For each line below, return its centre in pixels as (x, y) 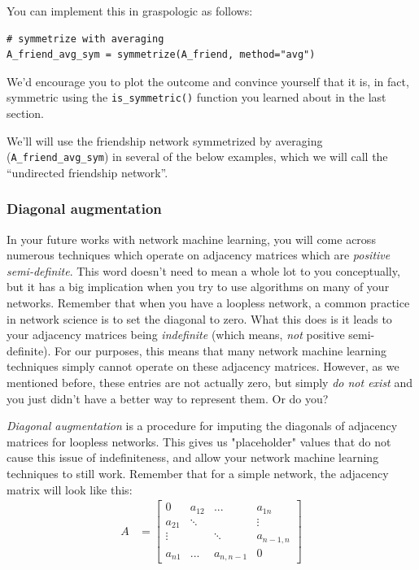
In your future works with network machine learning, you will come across (191, 239)
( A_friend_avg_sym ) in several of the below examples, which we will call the (197, 157)
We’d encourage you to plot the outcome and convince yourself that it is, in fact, (208, 81)
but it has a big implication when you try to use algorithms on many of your (198, 287)
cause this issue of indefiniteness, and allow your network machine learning (193, 457)
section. (25, 113)
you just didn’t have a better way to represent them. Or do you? (168, 398)
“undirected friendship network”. (87, 172)
